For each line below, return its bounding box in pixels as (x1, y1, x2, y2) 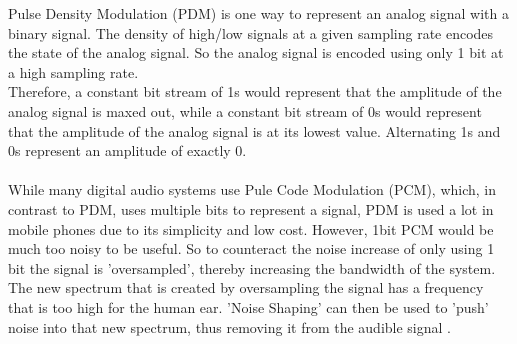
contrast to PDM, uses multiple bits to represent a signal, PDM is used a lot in (8, 198, 494, 219)
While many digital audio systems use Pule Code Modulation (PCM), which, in (8, 179, 497, 200)
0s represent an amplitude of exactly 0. (8, 140, 247, 161)
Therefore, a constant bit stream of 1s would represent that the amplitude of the (8, 81, 502, 102)
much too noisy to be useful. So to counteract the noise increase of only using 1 (8, 238, 495, 259)
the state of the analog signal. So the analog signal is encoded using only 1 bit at (8, 42, 504, 63)
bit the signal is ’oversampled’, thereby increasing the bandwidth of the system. (8, 257, 496, 278)
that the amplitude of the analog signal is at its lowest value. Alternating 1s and (8, 120, 501, 141)
